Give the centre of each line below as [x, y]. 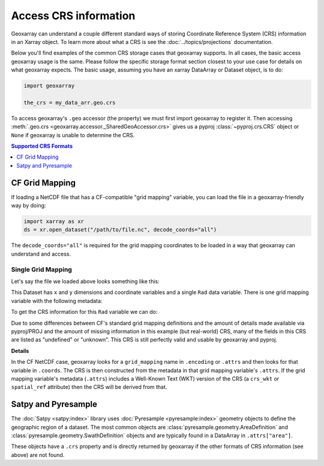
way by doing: [28, 206]
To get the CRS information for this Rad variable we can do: [84, 312]
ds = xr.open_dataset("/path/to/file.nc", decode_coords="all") [120, 230]
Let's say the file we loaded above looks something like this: [85, 281]
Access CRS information [73, 16]
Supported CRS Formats [42, 146]
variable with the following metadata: [57, 301]
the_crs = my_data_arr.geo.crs [70, 103]
